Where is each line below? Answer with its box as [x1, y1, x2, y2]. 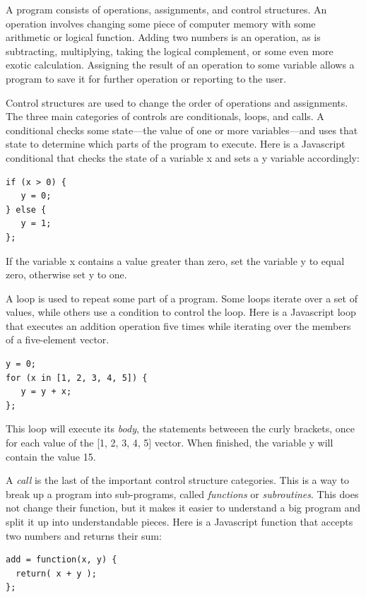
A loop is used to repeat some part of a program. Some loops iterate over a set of [6, 290, 358, 305]
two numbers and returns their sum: [6, 528, 162, 543]
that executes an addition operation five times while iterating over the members [6, 318, 351, 333]
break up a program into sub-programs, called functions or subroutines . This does [6, 486, 359, 501]
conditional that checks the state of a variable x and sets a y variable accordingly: [6, 150, 360, 165]
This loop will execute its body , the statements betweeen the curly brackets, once [6, 421, 355, 436]
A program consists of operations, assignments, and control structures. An [6, 2, 327, 16]
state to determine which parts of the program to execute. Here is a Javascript [6, 136, 346, 151]
